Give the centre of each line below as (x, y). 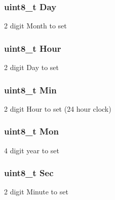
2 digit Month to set (35, 26)
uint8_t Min (30, 90)
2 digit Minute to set (36, 192)
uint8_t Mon (31, 131)
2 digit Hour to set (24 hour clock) (58, 108)
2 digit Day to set (31, 67)
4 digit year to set (32, 150)
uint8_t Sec (29, 173)
